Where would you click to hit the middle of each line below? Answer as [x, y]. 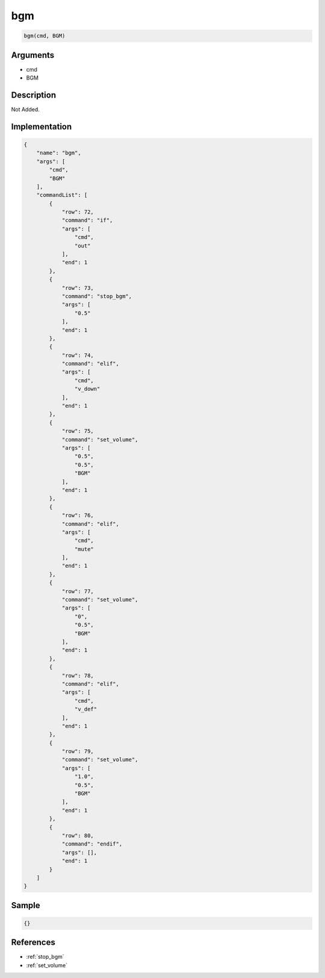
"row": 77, [78, 591]
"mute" [84, 549]
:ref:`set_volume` [47, 965]
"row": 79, [78, 752]
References [33, 942]
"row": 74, [78, 355]
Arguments [33, 55]
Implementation [42, 126]
